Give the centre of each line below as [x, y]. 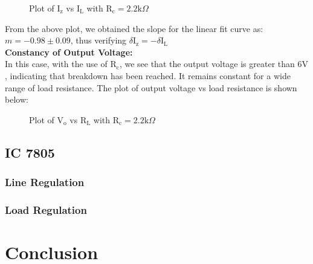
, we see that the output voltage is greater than [207, 64]
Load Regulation [46, 209]
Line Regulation [45, 182]
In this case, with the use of [56, 64]
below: [17, 99]
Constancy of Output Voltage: [69, 52]
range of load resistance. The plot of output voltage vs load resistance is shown [151, 87]
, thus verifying [98, 40]
